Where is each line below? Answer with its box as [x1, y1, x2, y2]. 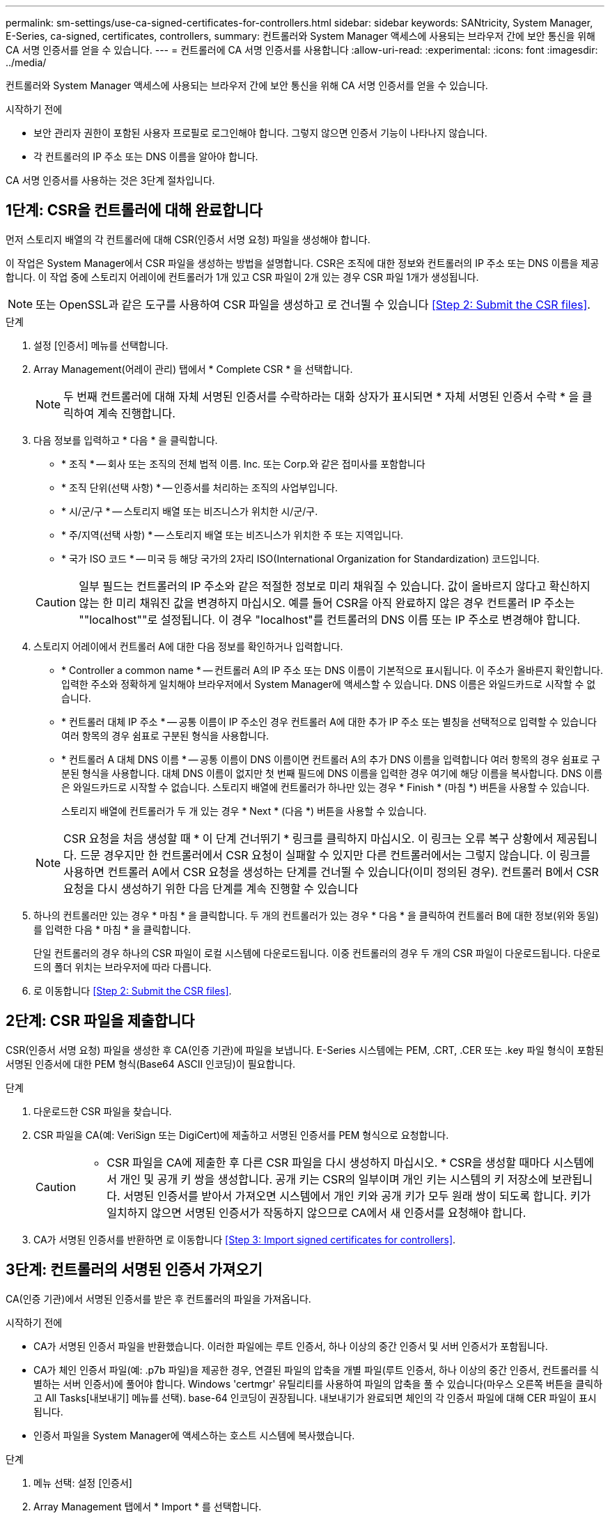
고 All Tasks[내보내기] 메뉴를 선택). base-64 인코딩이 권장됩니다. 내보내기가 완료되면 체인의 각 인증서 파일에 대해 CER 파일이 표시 [33, 1391, 597, 1404]
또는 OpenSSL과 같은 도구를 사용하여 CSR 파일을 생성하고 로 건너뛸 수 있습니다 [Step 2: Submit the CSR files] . [36, 297, 591, 312]
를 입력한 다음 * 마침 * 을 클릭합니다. [33, 923, 191, 935]
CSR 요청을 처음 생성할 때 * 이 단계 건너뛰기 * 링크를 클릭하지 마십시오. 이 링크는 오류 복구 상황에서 [63, 831, 554, 845]
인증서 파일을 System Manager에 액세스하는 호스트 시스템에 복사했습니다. [33, 1429, 355, 1441]
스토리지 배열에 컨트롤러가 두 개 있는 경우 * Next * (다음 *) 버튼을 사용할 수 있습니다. [61, 804, 427, 817]
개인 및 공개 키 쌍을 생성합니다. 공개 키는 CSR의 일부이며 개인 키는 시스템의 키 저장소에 [120, 1172, 549, 1186]
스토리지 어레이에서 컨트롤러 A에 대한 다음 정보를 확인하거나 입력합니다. [33, 640, 343, 652]
